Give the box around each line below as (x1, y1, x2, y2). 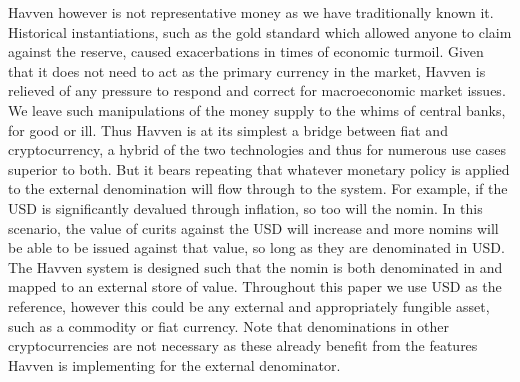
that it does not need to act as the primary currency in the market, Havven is (8, 60, 486, 81)
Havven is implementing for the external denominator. (8, 354, 341, 375)
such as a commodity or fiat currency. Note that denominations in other (8, 315, 449, 336)
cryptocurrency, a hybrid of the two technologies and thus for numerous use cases (8, 139, 507, 160)
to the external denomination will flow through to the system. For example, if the (8, 178, 508, 199)
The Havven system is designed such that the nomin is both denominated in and (8, 256, 503, 277)
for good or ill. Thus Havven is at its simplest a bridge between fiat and (8, 119, 448, 140)
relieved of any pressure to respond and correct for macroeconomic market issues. (8, 80, 506, 101)
